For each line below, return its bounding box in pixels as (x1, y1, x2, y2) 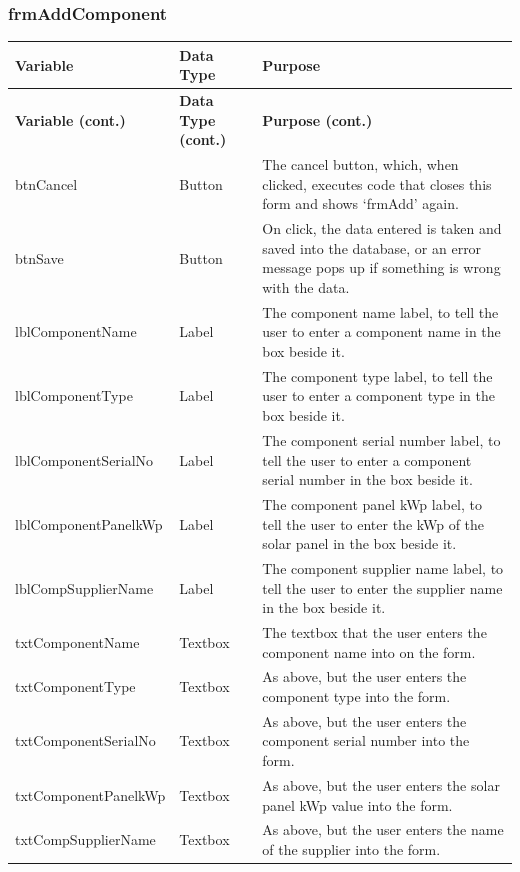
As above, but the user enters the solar (262, 774, 500, 795)
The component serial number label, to (262, 429, 501, 450)
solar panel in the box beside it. (262, 533, 457, 554)
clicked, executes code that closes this (262, 173, 492, 194)
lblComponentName (15, 321, 137, 342)
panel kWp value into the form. (262, 794, 453, 815)
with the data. (262, 277, 350, 297)
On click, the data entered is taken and (262, 218, 502, 239)
